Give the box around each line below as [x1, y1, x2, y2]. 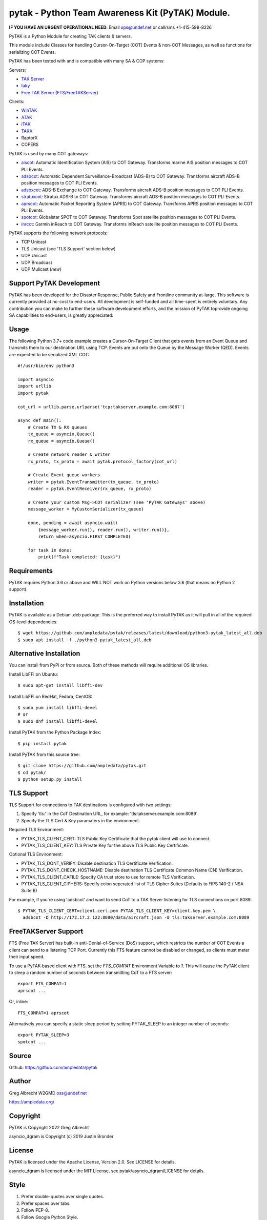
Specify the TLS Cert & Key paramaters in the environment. [21, 817, 140, 823]
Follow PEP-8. [21, 1207, 49, 1213]
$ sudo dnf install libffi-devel [18, 718, 98, 724]
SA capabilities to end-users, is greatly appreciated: [9, 312, 114, 318]
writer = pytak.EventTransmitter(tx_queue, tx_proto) [27, 479, 160, 485]
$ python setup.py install [18, 776, 82, 782]
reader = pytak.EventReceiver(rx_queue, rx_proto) [27, 486, 152, 491]
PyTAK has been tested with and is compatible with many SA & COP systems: [9, 58, 165, 64]
